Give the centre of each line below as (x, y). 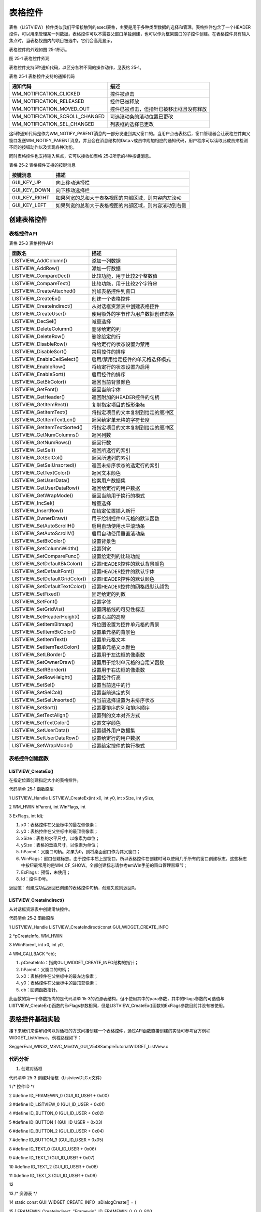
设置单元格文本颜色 (113, 647)
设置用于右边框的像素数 (118, 670)
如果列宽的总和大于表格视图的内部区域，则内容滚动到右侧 (121, 206)
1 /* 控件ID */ (22, 1086)
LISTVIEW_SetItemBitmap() (43, 624)
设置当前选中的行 (111, 685)
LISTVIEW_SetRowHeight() (42, 677)
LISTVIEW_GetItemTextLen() (44, 420)
